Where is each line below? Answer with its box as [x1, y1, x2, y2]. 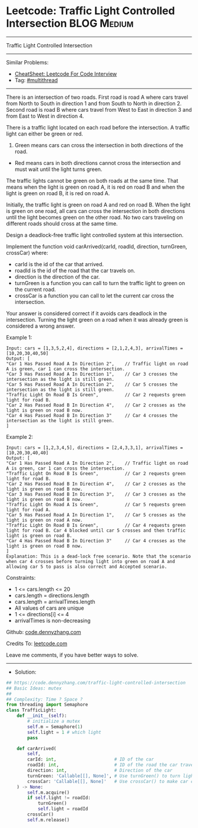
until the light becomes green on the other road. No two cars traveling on [6, 214, 183, 221]
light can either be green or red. [6, 130, 84, 137]
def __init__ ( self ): [16, 713, 67, 719]
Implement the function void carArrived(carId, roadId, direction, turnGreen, [6, 242, 187, 250]
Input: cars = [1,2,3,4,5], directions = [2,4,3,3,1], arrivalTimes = [6, 445, 183, 451]
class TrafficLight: [6, 707, 57, 713]
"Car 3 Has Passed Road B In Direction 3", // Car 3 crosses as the [6, 491, 186, 497]
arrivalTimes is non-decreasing [14, 617, 91, 624]
